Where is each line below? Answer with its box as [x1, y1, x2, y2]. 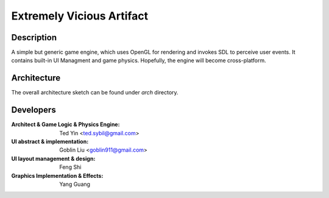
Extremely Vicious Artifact [11, 9, 149, 23]
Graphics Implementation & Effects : [11, 172, 104, 179]
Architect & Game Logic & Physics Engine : [11, 121, 120, 128]
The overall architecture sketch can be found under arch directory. [11, 89, 179, 96]
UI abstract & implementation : [11, 138, 89, 146]
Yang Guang [59, 180, 91, 188]
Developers [11, 105, 56, 115]
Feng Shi [59, 163, 82, 171]
